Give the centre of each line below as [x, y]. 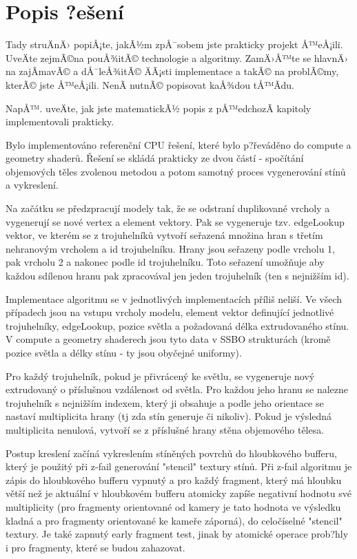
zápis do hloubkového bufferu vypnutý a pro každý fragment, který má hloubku [174, 479]
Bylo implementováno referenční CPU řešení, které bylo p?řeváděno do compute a [178, 144]
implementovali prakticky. [60, 122]
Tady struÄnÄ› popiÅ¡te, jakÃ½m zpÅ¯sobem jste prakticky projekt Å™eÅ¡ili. [174, 44]
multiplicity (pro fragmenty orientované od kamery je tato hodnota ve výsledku [173, 506]
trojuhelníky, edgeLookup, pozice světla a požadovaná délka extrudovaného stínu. [177, 325]
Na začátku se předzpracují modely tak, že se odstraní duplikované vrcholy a [168, 208]
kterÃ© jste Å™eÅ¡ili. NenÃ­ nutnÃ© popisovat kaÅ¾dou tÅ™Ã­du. [150, 84]
